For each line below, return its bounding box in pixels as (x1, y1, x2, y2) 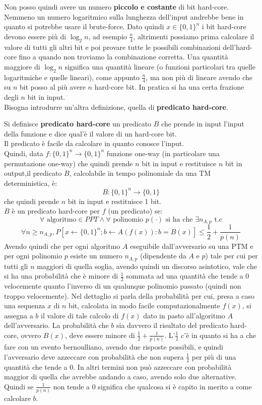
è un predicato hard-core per (12, 206, 100, 216)
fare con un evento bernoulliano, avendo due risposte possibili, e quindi (4, 342, 223, 352)
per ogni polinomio (4, 250, 62, 261)
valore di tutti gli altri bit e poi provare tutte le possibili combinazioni (4, 41, 221, 52)
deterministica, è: (4, 177, 57, 188)
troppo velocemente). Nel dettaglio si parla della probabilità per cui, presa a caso (4, 290, 255, 301)
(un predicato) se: (108, 206, 163, 216)
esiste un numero (70, 250, 122, 261)
